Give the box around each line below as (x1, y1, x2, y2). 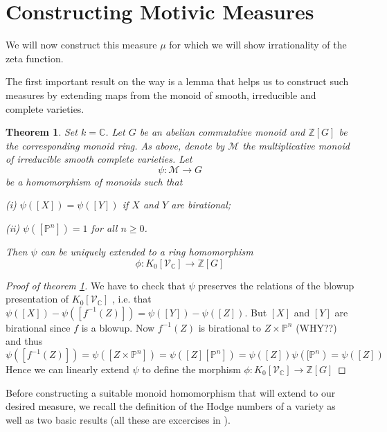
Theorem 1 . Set (6, 125, 78, 139)
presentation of (6, 291, 69, 306)
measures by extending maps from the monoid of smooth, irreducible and (6, 87, 316, 102)
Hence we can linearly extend (6, 362, 129, 377)
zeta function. (6, 51, 64, 65)
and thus (6, 334, 43, 348)
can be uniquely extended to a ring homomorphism (40, 244, 253, 259)
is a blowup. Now (81, 320, 155, 334)
